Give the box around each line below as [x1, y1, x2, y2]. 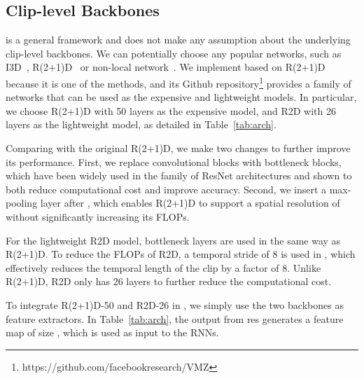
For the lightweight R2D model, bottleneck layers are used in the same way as [6, 233, 341, 247]
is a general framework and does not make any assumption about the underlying [6, 32, 351, 47]
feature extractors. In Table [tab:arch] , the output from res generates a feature [6, 311, 344, 326]
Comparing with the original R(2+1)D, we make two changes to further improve [6, 141, 351, 156]
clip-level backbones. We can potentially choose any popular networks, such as [6, 46, 342, 60]
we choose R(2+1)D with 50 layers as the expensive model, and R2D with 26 [6, 103, 337, 118]
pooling [6, 195, 38, 210]
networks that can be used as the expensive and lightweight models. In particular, [6, 90, 357, 104]
